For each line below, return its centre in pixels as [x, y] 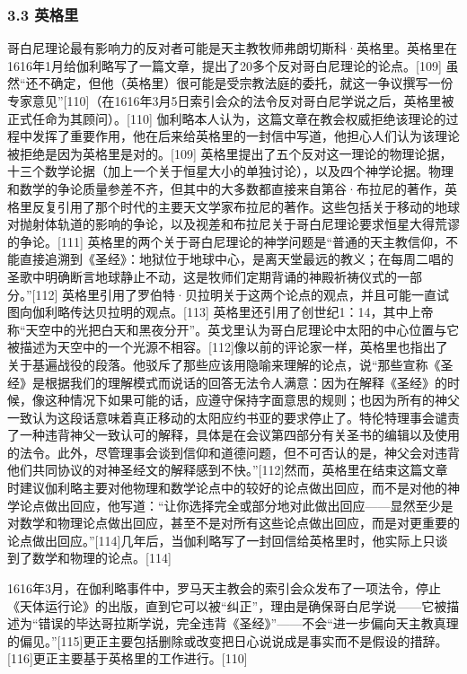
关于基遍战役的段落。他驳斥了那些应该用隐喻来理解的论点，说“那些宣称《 [224, 364]
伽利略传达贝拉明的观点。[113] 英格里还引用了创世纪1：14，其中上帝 [233, 312]
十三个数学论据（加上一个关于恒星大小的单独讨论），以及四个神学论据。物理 [230, 171]
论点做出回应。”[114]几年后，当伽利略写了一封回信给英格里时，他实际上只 [221, 540]
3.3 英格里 [43, 14]
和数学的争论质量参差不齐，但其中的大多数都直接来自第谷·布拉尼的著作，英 [232, 188]
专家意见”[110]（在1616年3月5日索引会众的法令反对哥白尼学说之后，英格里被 [231, 101]
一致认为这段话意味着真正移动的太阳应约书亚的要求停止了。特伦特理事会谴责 [233, 417]
